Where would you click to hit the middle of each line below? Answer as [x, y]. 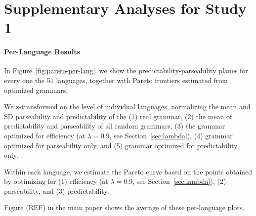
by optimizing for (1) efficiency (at [56, 181]
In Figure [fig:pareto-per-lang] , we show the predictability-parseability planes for [126, 70]
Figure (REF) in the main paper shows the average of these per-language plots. [124, 207]
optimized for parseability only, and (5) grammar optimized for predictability [121, 145]
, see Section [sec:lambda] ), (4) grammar [171, 135]
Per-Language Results [42, 52]
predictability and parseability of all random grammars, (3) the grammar [115, 126]
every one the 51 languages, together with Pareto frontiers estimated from [116, 80]
